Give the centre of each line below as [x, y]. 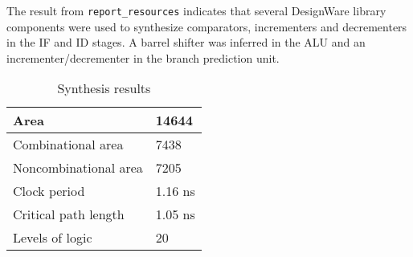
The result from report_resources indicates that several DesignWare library [196, 10]
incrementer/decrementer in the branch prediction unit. [143, 57]
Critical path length [69, 214]
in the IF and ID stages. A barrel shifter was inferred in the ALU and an [186, 42]
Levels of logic [53, 238]
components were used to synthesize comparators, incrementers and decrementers [207, 26]
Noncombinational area [78, 168]
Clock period [49, 191]
